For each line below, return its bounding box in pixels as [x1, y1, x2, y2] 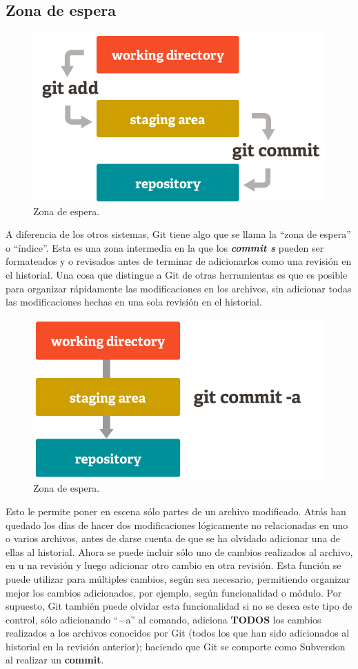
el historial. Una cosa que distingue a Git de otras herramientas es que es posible [6, 267, 348, 281]
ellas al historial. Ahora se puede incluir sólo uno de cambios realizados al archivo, [6, 544, 353, 559]
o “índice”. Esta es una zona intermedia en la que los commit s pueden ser [6, 240, 324, 254]
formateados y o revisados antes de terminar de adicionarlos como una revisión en [6, 254, 352, 268]
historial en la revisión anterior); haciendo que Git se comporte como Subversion [6, 639, 346, 653]
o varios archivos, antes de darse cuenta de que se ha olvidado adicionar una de [6, 531, 341, 546]
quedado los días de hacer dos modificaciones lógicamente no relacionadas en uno [6, 517, 348, 532]
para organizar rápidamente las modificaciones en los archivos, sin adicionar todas [6, 281, 352, 295]
